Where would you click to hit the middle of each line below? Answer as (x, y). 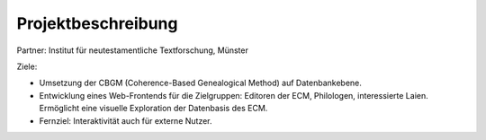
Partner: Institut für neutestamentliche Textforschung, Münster (133, 50)
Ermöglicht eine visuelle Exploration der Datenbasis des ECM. (153, 109)
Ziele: (27, 66)
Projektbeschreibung (97, 23)
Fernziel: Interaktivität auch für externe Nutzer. (126, 120)
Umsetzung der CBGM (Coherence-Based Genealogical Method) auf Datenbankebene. (200, 83)
